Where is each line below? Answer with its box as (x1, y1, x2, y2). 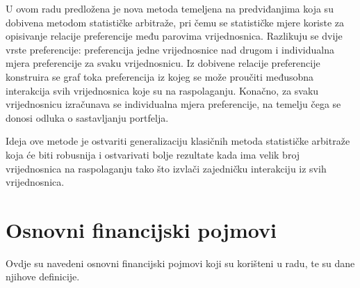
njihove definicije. (6, 269, 80, 284)
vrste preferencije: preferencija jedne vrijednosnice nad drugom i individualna (6, 42, 335, 56)
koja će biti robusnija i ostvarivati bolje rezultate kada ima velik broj (6, 147, 300, 161)
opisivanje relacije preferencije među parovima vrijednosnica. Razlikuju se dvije (6, 29, 343, 43)
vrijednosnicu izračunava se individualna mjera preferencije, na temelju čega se (6, 97, 341, 111)
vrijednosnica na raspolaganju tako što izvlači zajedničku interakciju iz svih (6, 161, 327, 175)
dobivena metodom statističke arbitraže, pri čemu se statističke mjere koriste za (6, 15, 345, 29)
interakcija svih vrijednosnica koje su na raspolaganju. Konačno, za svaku (6, 83, 319, 97)
